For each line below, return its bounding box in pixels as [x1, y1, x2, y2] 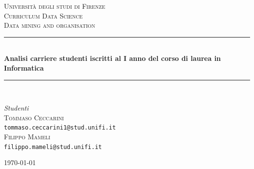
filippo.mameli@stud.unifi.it [4, 143, 102, 150]
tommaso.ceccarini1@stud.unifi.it [4, 124, 116, 131]
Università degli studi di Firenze [4, 1, 106, 11]
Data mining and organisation [4, 20, 95, 30]
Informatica [4, 62, 44, 73]
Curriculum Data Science [4, 10, 83, 20]
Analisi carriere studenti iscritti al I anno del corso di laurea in [4, 53, 221, 63]
